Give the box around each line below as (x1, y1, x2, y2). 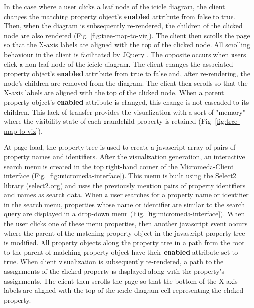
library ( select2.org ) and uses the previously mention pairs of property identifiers (4, 180, 246, 190)
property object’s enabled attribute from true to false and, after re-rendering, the (4, 68, 250, 78)
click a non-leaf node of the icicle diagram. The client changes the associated (4, 58, 233, 69)
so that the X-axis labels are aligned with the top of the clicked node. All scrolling (4, 39, 250, 50)
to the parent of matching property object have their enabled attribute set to (4, 247, 238, 257)
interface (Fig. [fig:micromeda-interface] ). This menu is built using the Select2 (4, 171, 236, 181)
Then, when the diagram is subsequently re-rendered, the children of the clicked (4, 20, 243, 31)
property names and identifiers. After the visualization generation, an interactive (4, 151, 245, 161)
